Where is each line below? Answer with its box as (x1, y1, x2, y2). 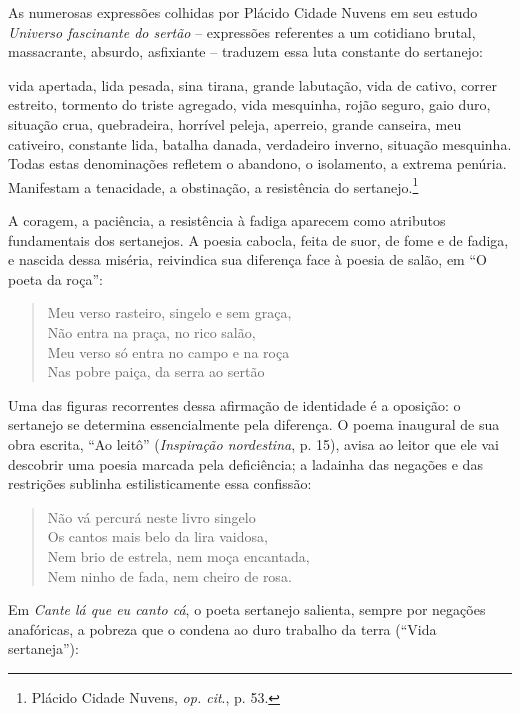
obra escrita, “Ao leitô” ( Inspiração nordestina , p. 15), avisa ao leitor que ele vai (8, 433, 499, 454)
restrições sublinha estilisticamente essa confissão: (8, 473, 312, 494)
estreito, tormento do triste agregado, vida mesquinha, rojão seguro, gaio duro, (8, 94, 491, 115)
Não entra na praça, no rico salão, (47, 321, 256, 342)
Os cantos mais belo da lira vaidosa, (47, 526, 268, 547)
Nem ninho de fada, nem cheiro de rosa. (47, 565, 292, 586)
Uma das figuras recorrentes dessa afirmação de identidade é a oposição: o (8, 394, 461, 415)
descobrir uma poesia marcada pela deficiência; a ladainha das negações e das (8, 453, 483, 474)
